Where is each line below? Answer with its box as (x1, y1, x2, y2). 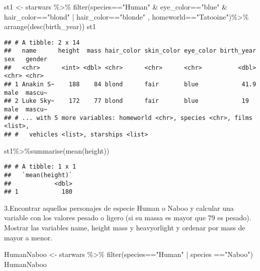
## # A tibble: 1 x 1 (4, 163, 76, 171)
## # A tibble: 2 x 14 (4, 39, 80, 46)
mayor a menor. (4, 232, 53, 242)
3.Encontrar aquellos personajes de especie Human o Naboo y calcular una (4, 202, 234, 213)
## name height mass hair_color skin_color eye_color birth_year (4, 47, 256, 55)
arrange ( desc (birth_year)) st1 (4, 21, 96, 32)
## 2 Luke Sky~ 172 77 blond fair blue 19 (4, 97, 249, 105)
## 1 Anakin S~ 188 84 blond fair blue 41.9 (4, 81, 256, 88)
